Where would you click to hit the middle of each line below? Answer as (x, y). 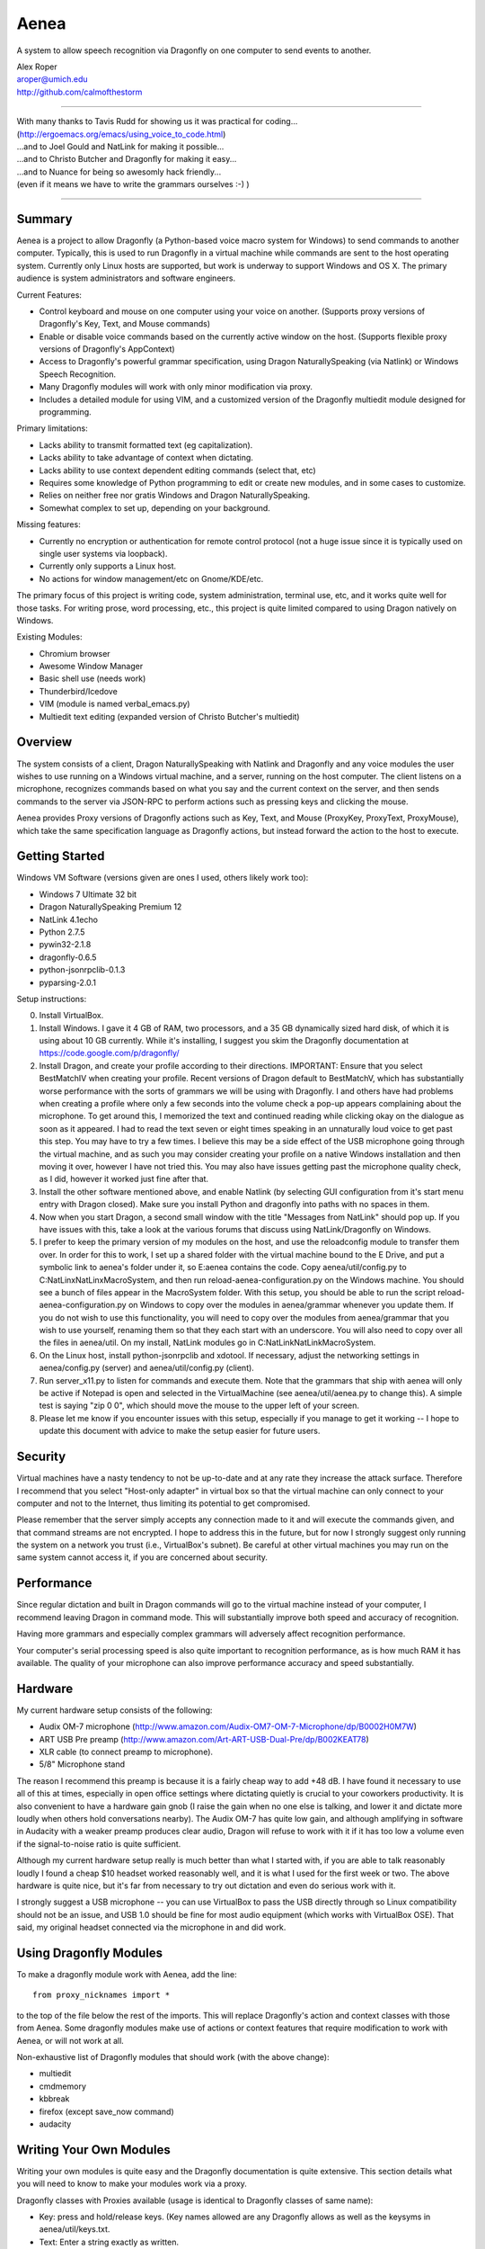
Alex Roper (37, 67)
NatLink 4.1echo (69, 919)
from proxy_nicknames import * (101, 1995)
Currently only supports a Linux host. (108, 566)
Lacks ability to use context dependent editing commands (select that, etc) (177, 470)
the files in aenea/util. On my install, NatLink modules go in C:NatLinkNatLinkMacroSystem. (207, 1343)
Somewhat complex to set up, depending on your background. (155, 507)
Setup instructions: (52, 999)
